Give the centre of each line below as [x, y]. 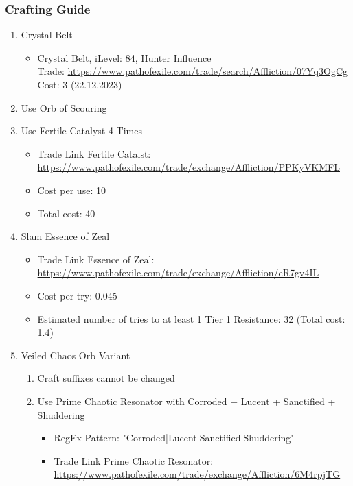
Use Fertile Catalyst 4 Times [82, 131]
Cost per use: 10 [71, 190]
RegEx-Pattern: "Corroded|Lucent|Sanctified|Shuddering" [174, 438]
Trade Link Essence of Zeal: [96, 259]
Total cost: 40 [66, 213]
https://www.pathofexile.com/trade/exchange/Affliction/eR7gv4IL [178, 272]
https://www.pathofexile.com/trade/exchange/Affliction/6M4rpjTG [197, 474]
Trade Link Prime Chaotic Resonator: [134, 460]
